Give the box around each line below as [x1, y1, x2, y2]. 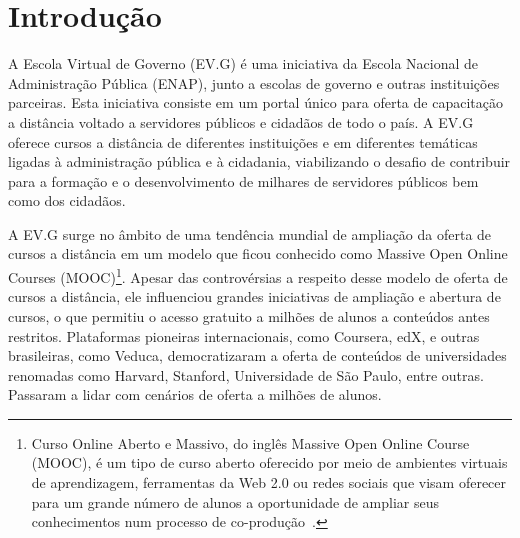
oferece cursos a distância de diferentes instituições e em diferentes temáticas [8, 131, 478, 152]
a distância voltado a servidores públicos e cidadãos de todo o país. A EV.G [8, 111, 474, 132]
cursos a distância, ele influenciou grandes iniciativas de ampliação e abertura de [8, 286, 501, 307]
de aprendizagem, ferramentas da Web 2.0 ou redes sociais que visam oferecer [31, 472, 507, 493]
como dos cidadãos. [8, 190, 126, 211]
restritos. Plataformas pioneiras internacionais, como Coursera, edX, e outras [8, 325, 480, 346]
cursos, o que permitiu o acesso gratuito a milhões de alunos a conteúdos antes [8, 305, 490, 326]
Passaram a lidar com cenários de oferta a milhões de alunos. [8, 384, 382, 405]
